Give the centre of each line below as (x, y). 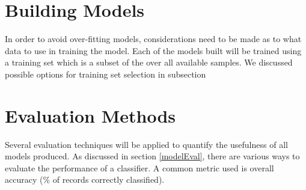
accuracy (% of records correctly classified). (85, 179)
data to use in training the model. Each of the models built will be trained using (153, 50)
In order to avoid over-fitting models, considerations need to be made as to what (153, 39)
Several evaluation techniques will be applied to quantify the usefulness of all (146, 144)
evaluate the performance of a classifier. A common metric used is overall (139, 167)
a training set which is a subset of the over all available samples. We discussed (149, 62)
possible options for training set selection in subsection (106, 74)
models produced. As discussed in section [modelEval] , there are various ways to (152, 156)
